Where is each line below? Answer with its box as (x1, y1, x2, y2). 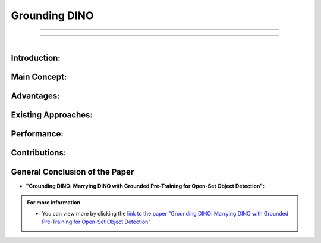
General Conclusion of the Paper (11, 167, 134, 177)
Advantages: (11, 91, 60, 101)
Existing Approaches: (11, 110, 93, 120)
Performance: (11, 129, 64, 139)
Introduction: (11, 52, 61, 63)
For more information (27, 199, 81, 206)
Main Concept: (11, 71, 67, 82)
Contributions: (11, 148, 67, 158)
